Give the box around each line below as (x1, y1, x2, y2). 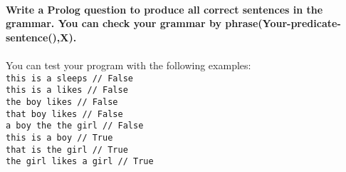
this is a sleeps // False (6, 73, 133, 84)
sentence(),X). (6, 29, 77, 44)
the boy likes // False (6, 96, 118, 107)
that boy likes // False (6, 108, 123, 119)
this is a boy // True (6, 132, 113, 143)
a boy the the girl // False (6, 121, 144, 131)
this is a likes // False (6, 85, 128, 96)
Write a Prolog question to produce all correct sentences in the (6, 1, 323, 16)
